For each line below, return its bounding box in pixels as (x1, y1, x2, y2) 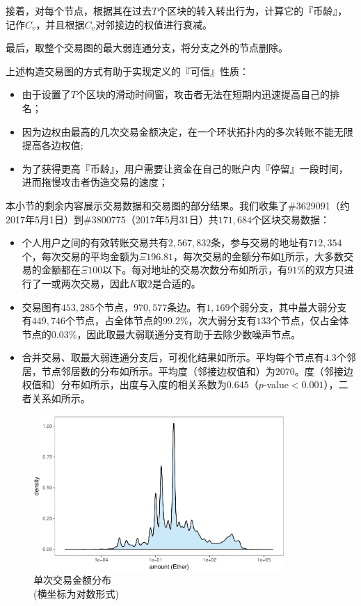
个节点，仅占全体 (271, 313, 349, 328)
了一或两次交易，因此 (31, 276, 129, 290)
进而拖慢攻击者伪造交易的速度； (22, 175, 168, 189)
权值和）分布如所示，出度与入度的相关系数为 (22, 377, 227, 392)
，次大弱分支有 (188, 313, 257, 328)
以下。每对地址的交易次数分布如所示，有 (102, 262, 288, 277)
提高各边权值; (22, 138, 83, 152)
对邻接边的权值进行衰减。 (95, 17, 213, 31)
